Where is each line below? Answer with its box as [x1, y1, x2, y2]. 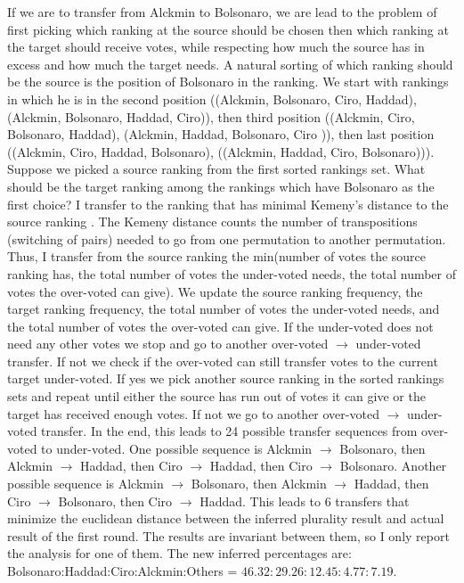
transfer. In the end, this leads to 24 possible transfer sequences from [41, 422, 418, 440]
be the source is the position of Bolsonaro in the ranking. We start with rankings [7, 72, 449, 91]
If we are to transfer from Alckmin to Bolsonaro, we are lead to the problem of [7, 3, 437, 21]
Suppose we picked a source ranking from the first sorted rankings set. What [7, 160, 426, 178]
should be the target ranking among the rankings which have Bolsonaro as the [7, 177, 435, 195]
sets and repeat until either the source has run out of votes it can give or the [7, 387, 426, 406]
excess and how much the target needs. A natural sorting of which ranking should [7, 54, 453, 73]
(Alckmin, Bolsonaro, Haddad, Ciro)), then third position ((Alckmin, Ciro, [7, 107, 415, 126]
